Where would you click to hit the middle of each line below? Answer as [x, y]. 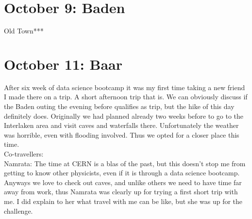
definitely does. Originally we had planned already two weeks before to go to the [124, 116]
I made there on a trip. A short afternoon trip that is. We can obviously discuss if [126, 97]
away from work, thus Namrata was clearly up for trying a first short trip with [121, 192]
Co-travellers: [24, 154]
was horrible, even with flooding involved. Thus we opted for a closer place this [122, 134]
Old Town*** [24, 31]
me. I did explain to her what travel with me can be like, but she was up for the [123, 201]
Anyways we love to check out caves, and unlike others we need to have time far [123, 182]
